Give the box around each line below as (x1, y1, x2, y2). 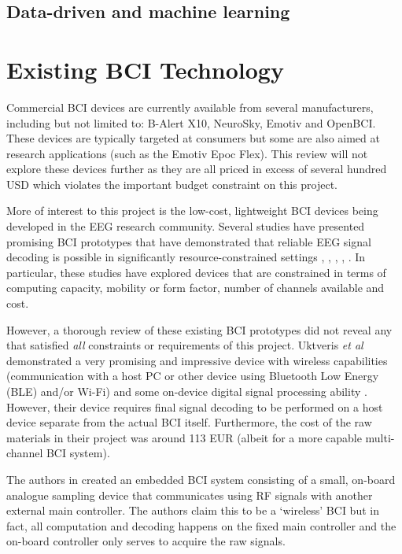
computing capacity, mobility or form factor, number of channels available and (6, 279, 385, 296)
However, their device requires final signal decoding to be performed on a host (6, 398, 383, 415)
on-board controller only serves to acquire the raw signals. (6, 533, 286, 549)
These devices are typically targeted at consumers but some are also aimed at (6, 130, 380, 146)
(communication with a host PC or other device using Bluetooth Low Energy (6, 367, 379, 384)
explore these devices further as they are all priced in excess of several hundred (6, 161, 387, 177)
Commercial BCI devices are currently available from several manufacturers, (6, 98, 374, 115)
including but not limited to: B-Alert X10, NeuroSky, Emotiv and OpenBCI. (6, 114, 376, 131)
